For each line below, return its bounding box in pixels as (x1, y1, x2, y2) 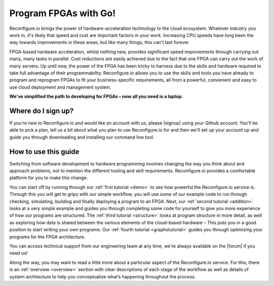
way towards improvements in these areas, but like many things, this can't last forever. (9, 39, 190, 46)
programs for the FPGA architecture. (9, 233, 86, 240)
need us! (9, 250, 28, 256)
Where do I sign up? (9, 106, 74, 115)
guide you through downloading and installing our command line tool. (9, 134, 154, 140)
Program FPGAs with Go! (9, 8, 116, 19)
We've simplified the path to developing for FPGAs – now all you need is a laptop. (9, 94, 184, 100)
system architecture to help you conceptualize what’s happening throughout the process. (9, 273, 196, 279)
